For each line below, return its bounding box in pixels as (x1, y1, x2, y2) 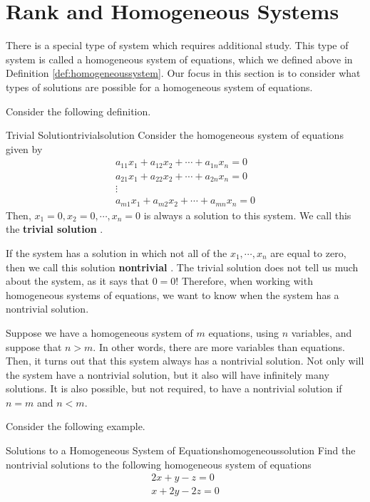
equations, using (208, 325, 279, 340)
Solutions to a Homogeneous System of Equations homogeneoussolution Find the (6, 443, 356, 458)
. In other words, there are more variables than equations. (93, 339, 345, 354)
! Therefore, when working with (175, 273, 313, 288)
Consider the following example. (6, 419, 145, 434)
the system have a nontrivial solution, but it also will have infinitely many (6, 367, 329, 382)
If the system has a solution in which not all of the (6, 245, 227, 260)
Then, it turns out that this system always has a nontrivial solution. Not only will (6, 353, 364, 368)
